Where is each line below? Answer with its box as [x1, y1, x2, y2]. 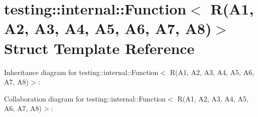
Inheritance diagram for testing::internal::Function [4, 66, 159, 77]
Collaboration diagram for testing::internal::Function [4, 93, 166, 103]
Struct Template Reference [4, 37, 195, 58]
